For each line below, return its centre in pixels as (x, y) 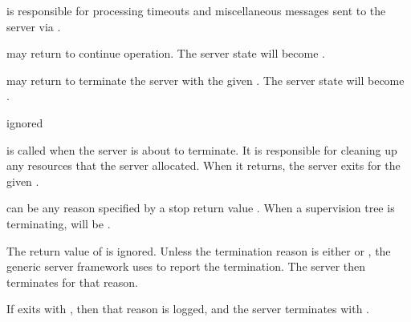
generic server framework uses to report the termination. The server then (186, 266)
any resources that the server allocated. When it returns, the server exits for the (203, 165)
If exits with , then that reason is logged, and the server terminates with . (188, 309)
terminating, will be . (59, 223)
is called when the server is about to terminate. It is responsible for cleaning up (202, 149)
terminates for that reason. (72, 282)
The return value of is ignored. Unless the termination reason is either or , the (199, 250)
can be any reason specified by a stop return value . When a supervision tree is (201, 208)
